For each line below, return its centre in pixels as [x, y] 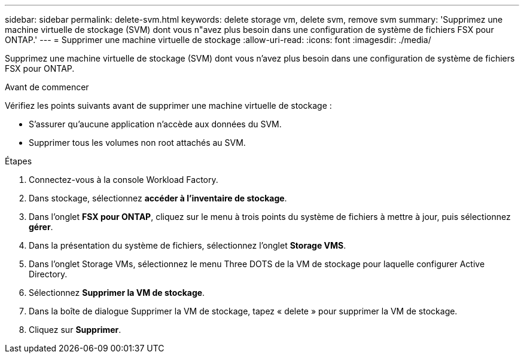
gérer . [41, 227]
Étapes [19, 161]
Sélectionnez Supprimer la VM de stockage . [117, 293]
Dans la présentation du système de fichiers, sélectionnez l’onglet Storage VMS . [188, 245]
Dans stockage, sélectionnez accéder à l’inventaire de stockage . [158, 198]
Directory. [48, 274]
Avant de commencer [47, 87]
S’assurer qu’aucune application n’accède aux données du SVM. [155, 124]
